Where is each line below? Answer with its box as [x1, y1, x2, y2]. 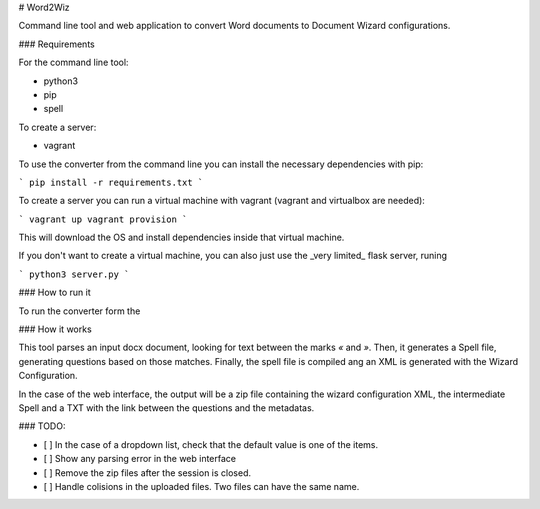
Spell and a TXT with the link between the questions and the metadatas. [18, 401, 315, 414]
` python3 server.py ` [18, 268, 130, 280]
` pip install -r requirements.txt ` [18, 176, 204, 188]
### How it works [18, 323, 92, 335]
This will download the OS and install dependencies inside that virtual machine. [18, 231, 345, 244]
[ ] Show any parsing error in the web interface [43, 453, 237, 465]
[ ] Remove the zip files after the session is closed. [43, 466, 252, 479]
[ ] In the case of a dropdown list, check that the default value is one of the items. [43, 438, 379, 450]
